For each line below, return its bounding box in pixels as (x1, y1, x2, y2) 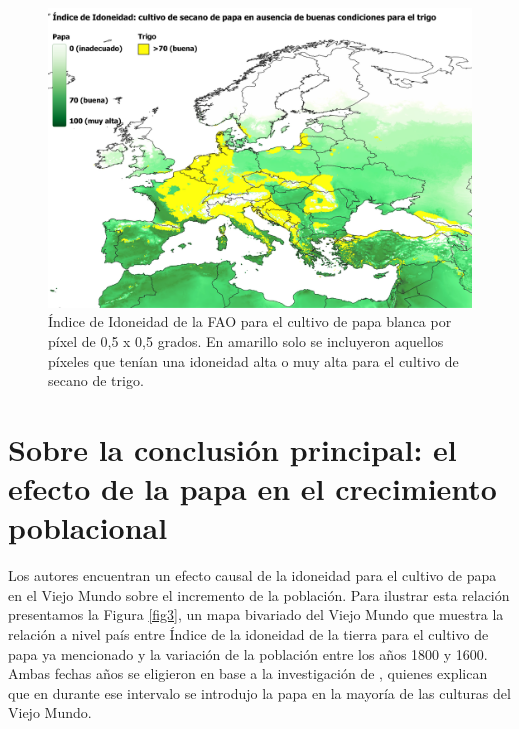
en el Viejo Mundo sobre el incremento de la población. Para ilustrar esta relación (8, 584, 510, 605)
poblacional (8, 507, 168, 548)
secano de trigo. (48, 370, 144, 391)
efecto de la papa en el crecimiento (8, 468, 497, 509)
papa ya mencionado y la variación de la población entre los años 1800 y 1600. (8, 643, 488, 664)
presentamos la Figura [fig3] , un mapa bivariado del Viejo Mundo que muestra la (8, 604, 504, 625)
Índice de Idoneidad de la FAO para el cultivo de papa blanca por (48, 311, 452, 332)
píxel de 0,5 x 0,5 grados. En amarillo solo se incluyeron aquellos (48, 330, 444, 351)
